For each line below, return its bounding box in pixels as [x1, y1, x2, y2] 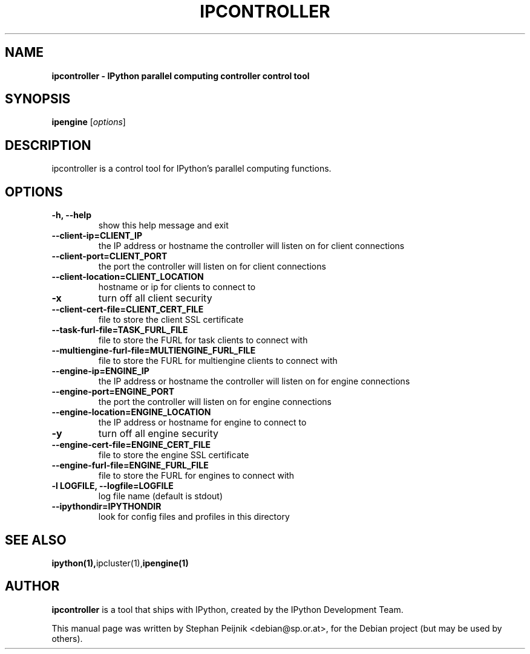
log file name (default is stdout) [98, 491, 223, 502]
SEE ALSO [5, 532, 67, 548]
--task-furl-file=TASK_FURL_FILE [51, 325, 188, 335]
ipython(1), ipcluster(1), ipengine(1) [51, 557, 189, 568]
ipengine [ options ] [51, 117, 126, 128]
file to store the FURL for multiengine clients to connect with [98, 355, 338, 366]
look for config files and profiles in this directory [98, 511, 290, 522]
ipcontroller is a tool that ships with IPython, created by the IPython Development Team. [51, 604, 404, 615]
